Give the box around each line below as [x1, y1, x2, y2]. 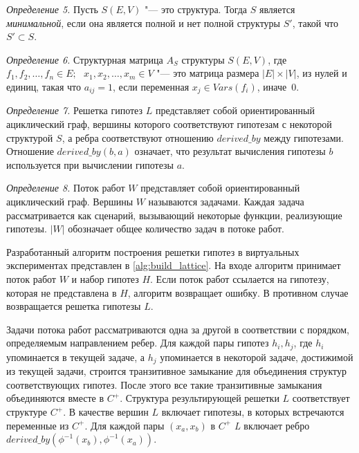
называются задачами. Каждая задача [148, 194, 304, 208]
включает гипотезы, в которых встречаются [161, 405, 344, 419]
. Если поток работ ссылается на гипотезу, [150, 271, 329, 286]
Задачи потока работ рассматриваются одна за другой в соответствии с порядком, [6, 322, 349, 336]
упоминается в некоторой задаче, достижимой [160, 349, 353, 364]
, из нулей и [296, 66, 347, 80]
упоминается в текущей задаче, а [6, 349, 145, 364]
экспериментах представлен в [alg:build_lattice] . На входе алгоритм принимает [6, 258, 341, 272]
